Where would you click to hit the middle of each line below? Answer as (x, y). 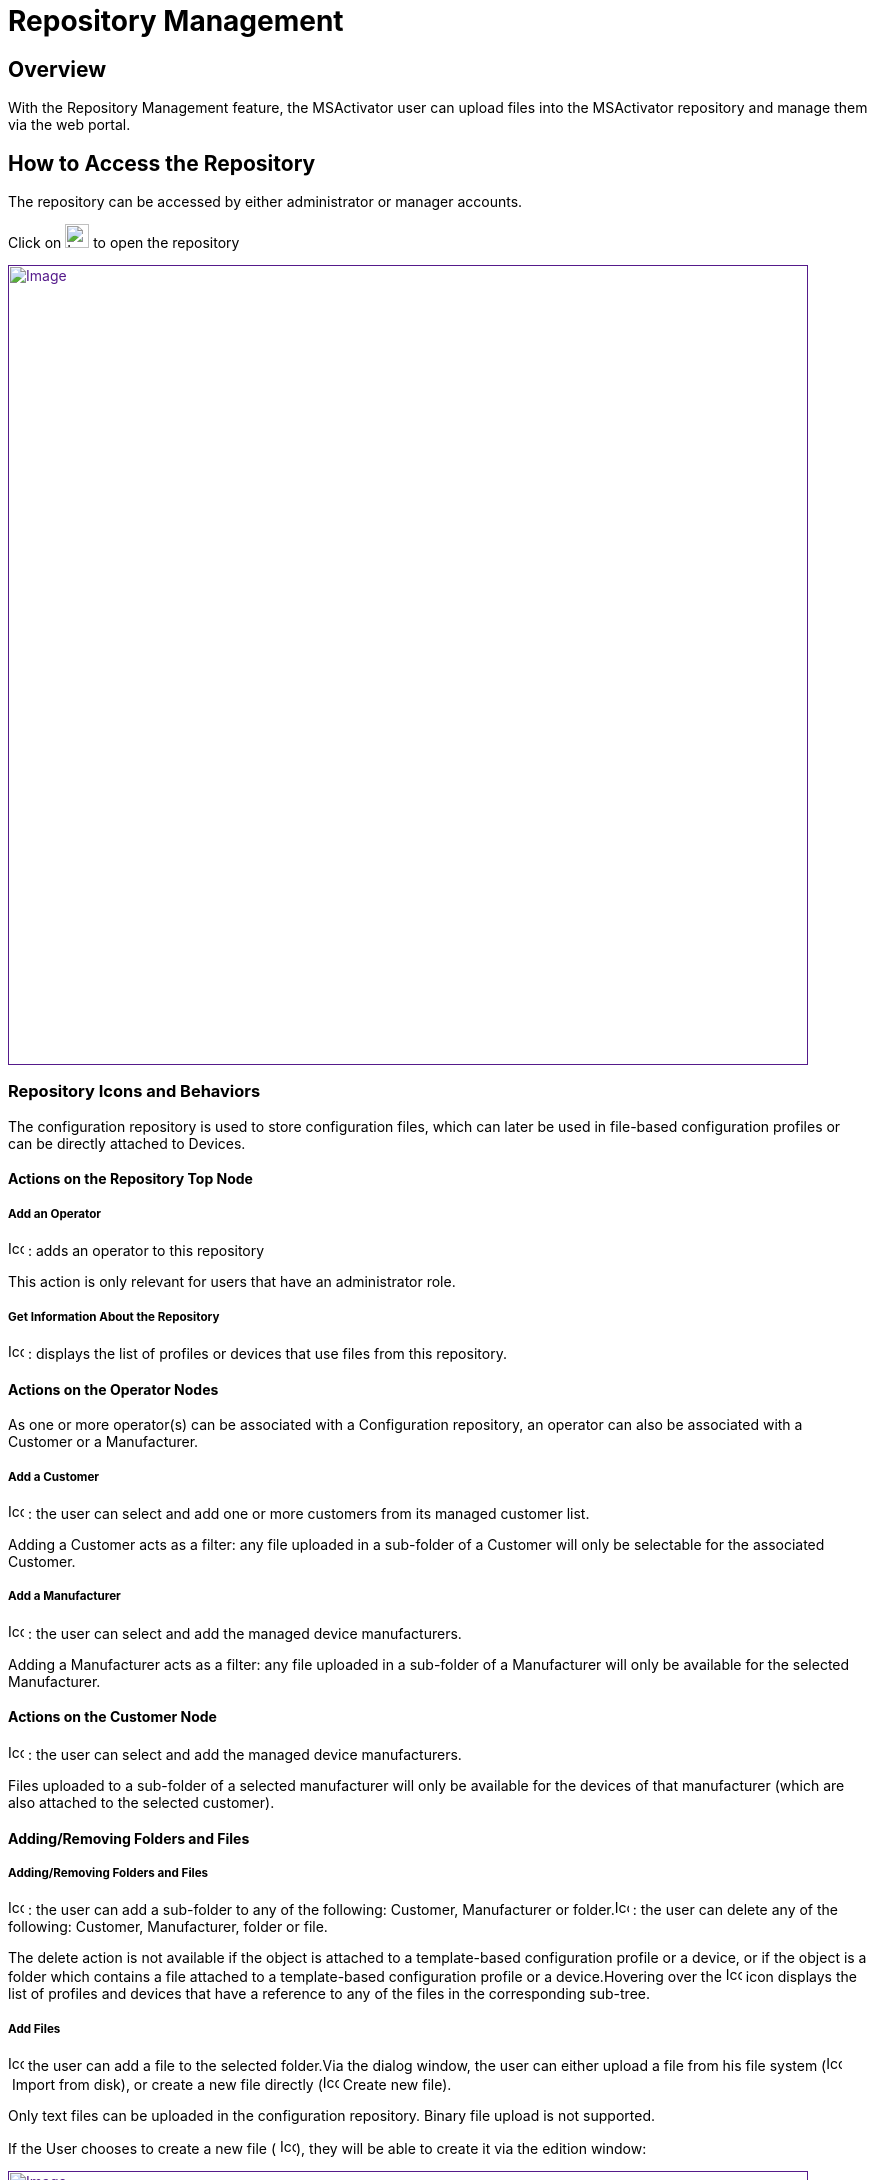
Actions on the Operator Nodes (113, 1389)
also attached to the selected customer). (141, 1802)
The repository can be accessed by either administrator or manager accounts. (265, 202)
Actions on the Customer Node (112, 1717)
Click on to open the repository (124, 243)
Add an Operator (54, 1213)
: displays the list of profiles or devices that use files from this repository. (267, 1353)
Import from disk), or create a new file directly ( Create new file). (231, 2085)
